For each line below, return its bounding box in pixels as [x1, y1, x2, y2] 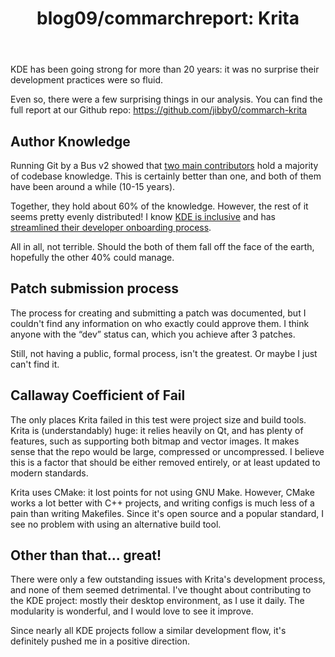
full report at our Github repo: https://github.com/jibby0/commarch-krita [10, 104, 308, 116]
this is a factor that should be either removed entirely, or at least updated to [10, 456, 321, 468]
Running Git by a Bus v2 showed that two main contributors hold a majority [10, 160, 319, 171]
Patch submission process [10, 280, 180, 297]
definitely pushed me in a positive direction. [10, 635, 191, 647]
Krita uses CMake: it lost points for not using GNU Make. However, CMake [10, 486, 315, 498]
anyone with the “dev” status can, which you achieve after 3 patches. [10, 328, 296, 340]
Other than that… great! [10, 547, 162, 564]
